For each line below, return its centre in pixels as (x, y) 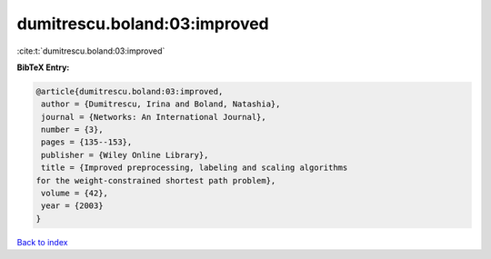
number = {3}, (72, 130)
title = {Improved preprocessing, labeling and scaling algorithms (195, 168)
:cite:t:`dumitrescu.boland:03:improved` (91, 51)
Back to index (42, 242)
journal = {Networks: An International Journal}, (154, 117)
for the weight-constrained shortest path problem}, (156, 180)
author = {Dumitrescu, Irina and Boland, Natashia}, (161, 104)
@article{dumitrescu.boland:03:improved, (130, 91)
